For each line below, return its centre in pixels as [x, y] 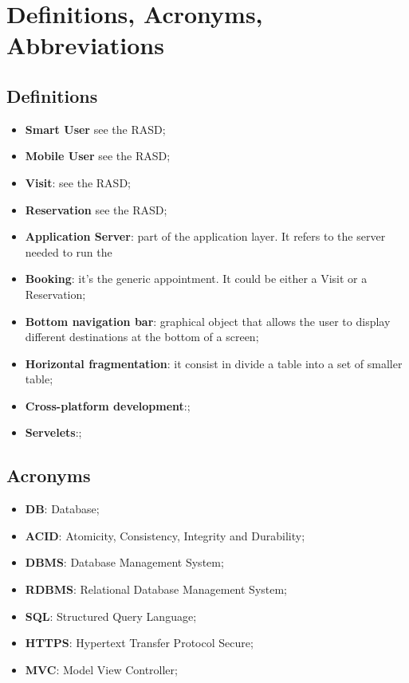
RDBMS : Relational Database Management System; [156, 589]
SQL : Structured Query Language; [111, 616]
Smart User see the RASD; [95, 129]
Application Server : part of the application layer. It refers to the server [205, 236]
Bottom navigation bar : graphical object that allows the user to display [208, 321]
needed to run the [69, 251]
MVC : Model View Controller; [101, 669]
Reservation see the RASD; [96, 209]
